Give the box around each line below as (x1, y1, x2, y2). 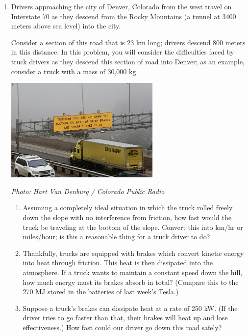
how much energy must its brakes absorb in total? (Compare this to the (23, 277, 239, 287)
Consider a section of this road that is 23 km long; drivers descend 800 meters (11, 37, 246, 47)
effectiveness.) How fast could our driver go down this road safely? (23, 322, 222, 332)
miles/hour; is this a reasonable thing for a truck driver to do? (23, 231, 210, 242)
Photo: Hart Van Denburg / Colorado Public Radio (11, 186, 165, 196)
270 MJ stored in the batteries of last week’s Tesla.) (23, 286, 179, 297)
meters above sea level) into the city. (11, 21, 121, 31)
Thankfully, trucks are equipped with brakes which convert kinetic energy (23, 248, 244, 258)
